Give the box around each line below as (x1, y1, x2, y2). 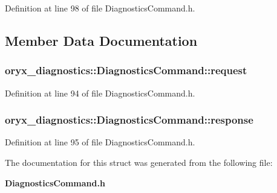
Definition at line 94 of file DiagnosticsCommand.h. (5, 86, 195, 99)
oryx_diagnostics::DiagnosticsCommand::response (5, 112, 253, 127)
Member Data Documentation (5, 31, 198, 49)
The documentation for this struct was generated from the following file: (5, 156, 273, 168)
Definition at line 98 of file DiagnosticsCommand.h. (5, 2, 195, 14)
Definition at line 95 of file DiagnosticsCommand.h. (5, 136, 195, 148)
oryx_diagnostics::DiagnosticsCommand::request (5, 63, 247, 78)
